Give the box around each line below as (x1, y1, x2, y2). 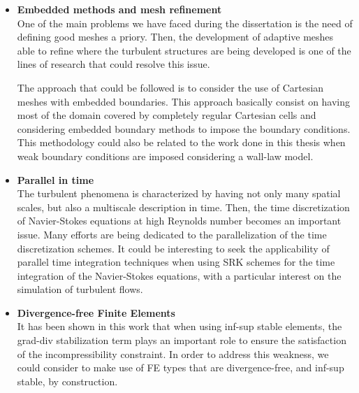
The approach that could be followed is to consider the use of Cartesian (17, 80, 324, 94)
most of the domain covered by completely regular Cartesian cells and (17, 108, 316, 122)
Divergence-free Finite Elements (17, 305, 175, 320)
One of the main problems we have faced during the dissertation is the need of (17, 15, 353, 30)
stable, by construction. (17, 373, 118, 388)
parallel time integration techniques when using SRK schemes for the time (17, 255, 335, 269)
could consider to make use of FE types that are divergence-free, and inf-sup (17, 360, 344, 375)
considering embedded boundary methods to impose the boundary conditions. (17, 121, 351, 136)
